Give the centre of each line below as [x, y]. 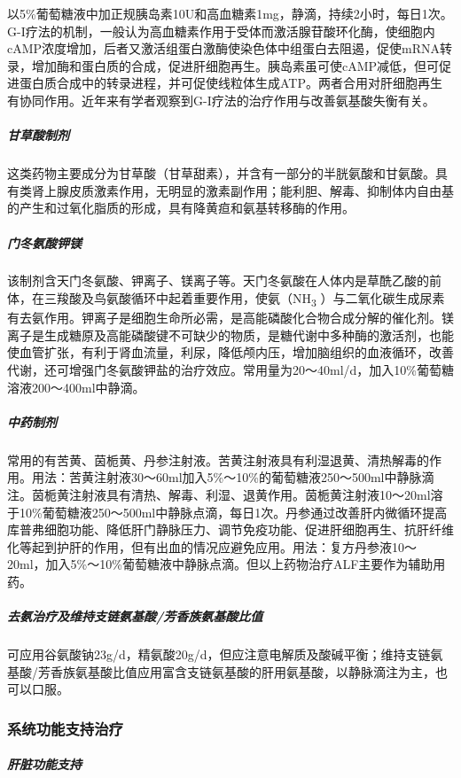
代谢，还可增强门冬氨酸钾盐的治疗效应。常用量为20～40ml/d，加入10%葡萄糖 [230, 369]
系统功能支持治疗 [65, 728]
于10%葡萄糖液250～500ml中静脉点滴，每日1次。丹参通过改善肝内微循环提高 [227, 512]
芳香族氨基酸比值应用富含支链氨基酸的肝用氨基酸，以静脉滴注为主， [236, 671]
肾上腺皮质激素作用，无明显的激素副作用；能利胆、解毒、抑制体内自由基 [242, 190]
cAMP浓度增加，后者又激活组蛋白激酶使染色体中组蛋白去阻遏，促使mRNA [224, 48]
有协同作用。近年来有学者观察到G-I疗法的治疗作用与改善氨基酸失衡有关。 [221, 100]
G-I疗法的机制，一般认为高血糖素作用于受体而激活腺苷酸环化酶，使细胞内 [221, 31]
